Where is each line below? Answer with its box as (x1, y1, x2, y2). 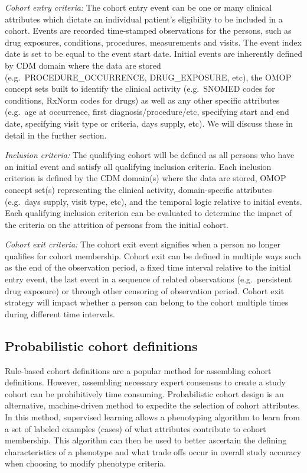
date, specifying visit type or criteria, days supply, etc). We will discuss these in (5, 117, 293, 129)
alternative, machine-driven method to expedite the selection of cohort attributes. (5, 399, 301, 411)
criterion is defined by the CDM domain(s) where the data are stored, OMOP (5, 172, 286, 184)
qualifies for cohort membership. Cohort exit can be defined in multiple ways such (5, 249, 301, 262)
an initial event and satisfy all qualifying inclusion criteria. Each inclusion (5, 160, 272, 172)
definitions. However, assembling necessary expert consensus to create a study (5, 376, 286, 388)
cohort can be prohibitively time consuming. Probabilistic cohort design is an (5, 387, 284, 400)
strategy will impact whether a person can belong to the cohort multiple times (5, 296, 289, 308)
